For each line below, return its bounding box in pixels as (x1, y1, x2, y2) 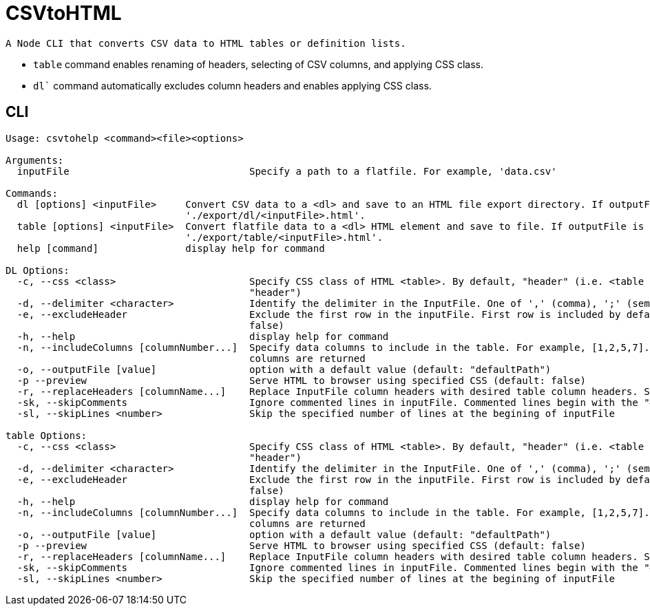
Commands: (6, 187, 58, 199)
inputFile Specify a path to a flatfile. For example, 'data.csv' (17, 165, 557, 177)
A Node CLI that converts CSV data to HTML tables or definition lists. (6, 37, 406, 49)
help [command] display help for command (17, 242, 325, 254)
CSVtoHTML (6, 1, 122, 25)
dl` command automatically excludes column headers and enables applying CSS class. (33, 79, 432, 92)
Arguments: (6, 154, 64, 166)
